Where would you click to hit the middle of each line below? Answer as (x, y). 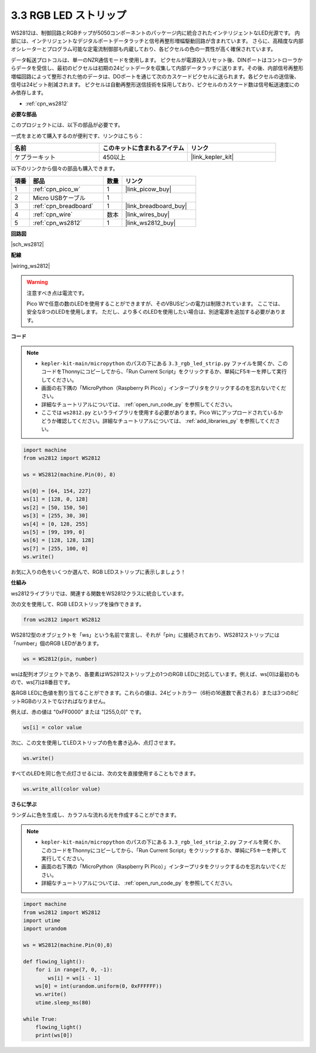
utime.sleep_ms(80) (63, 1002)
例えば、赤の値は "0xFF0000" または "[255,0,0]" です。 (78, 712)
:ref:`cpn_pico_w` (57, 189)
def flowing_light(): (54, 961)
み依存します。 (29, 93)
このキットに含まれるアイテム (143, 148)
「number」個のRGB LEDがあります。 (56, 643)
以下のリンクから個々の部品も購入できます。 (64, 169)
